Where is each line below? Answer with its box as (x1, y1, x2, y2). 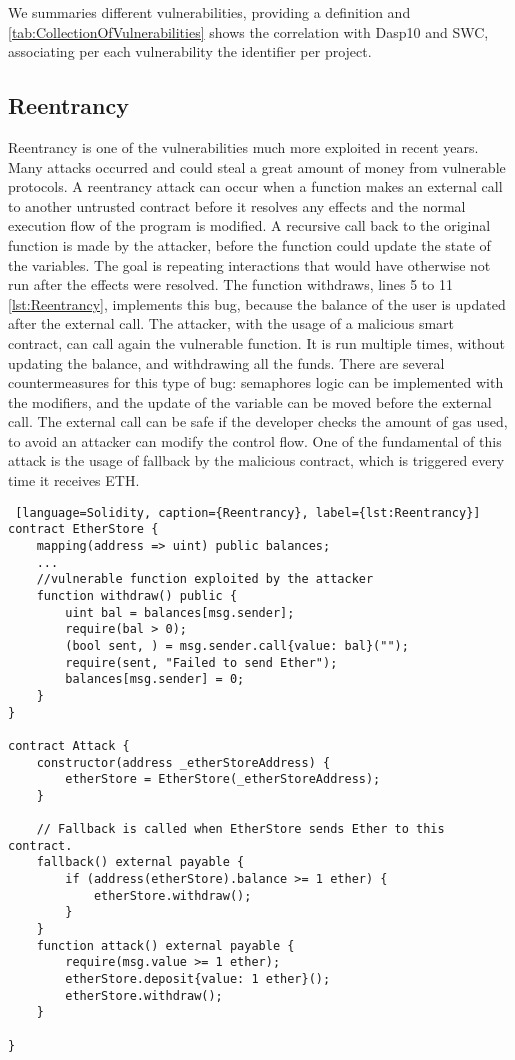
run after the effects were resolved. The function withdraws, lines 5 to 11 (8, 274, 453, 295)
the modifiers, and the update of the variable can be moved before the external (8, 391, 492, 412)
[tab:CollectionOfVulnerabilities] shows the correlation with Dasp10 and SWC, (8, 21, 489, 42)
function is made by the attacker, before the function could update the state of (8, 234, 491, 255)
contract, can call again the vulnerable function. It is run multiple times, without (8, 332, 505, 353)
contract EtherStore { (8, 522, 159, 537)
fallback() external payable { (36, 855, 245, 870)
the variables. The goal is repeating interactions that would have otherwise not (8, 254, 491, 275)
